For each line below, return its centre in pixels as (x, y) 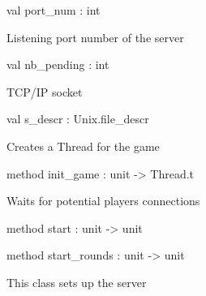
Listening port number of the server (95, 37)
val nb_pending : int (58, 64)
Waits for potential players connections (103, 201)
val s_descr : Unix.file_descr (78, 119)
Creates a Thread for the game (83, 146)
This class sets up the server (77, 282)
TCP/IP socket (45, 91)
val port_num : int (54, 10)
